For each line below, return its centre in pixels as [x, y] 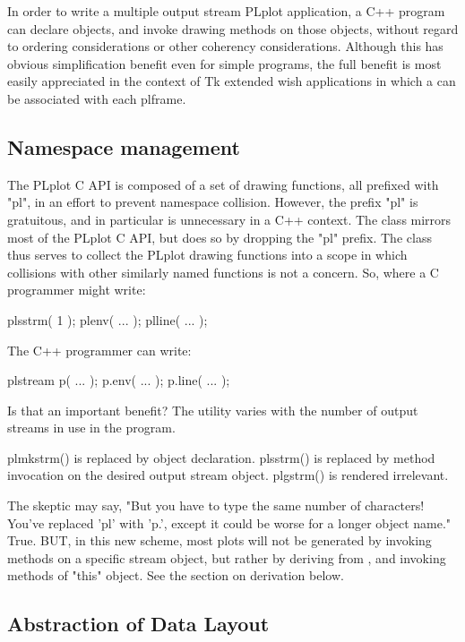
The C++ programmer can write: [99, 350]
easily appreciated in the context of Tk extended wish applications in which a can [232, 81]
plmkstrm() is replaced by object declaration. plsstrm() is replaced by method [221, 457]
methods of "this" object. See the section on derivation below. [176, 575]
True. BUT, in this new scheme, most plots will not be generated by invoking [220, 540]
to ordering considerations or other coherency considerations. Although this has [225, 46]
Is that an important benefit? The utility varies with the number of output [213, 410]
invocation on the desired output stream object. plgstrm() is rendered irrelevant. [228, 475]
